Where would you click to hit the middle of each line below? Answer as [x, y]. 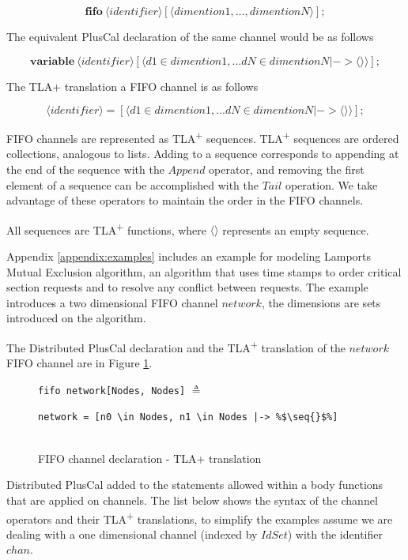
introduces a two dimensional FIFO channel [112, 302]
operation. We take [331, 184]
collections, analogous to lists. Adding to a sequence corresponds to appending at [203, 154]
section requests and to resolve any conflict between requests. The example [187, 287]
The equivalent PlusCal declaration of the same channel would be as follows [190, 36]
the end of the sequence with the [85, 169]
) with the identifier [335, 534]
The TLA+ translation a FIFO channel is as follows [132, 86]
